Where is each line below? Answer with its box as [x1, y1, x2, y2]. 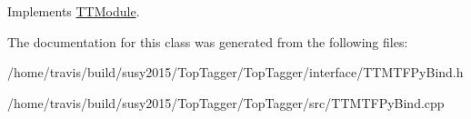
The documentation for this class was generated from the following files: [7, 32, 408, 51]
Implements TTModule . [7, 2, 140, 20]
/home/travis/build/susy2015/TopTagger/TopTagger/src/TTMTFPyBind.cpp [7, 93, 445, 112]
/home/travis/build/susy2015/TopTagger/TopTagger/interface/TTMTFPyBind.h [7, 63, 464, 82]
